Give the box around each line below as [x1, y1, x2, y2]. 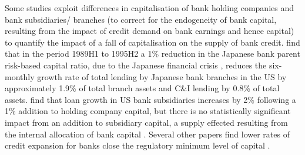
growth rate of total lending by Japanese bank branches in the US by [37, 70, 287, 82]
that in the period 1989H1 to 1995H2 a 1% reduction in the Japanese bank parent [5, 47, 300, 60]
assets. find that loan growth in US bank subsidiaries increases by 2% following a [5, 93, 296, 105]
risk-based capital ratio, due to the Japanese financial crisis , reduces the [5, 58, 267, 71]
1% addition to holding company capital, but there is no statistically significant [5, 105, 291, 117]
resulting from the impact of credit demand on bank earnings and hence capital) [5, 25, 294, 37]
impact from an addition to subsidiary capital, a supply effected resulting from [5, 116, 288, 128]
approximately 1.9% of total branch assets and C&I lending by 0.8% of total [5, 82, 280, 94]
